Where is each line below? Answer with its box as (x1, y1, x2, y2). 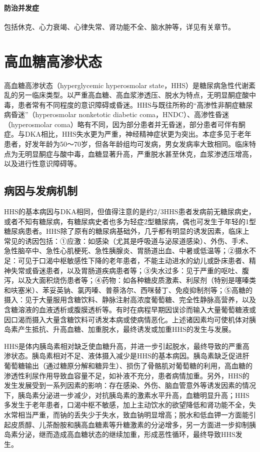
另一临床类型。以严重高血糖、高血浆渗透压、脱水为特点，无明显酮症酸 (17, 90, 249, 100)
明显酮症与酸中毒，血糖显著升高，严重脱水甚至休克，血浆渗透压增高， (24, 148, 256, 159)
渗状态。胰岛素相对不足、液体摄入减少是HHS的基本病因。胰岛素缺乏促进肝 (4, 350, 249, 361)
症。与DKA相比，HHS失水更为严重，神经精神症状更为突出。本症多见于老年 (4, 129, 251, 139)
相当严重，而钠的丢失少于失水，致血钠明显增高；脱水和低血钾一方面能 (17, 409, 249, 419)
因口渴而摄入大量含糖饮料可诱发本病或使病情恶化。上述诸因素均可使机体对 (4, 314, 249, 324)
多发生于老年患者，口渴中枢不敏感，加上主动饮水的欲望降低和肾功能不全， (4, 399, 249, 410)
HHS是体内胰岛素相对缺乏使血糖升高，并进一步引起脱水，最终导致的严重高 (4, 340, 249, 351)
